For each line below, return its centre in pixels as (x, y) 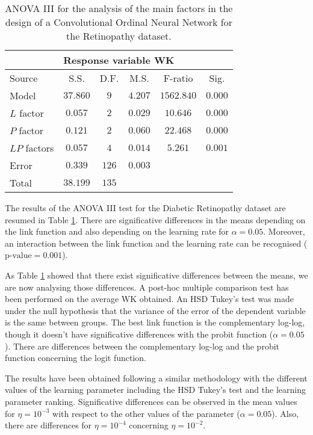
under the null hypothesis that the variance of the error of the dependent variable (155, 310)
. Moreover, (284, 231)
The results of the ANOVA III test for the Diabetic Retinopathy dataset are (145, 208)
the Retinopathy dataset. (119, 36)
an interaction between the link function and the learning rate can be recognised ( (156, 243)
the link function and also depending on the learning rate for (117, 231)
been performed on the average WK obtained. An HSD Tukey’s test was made (150, 299)
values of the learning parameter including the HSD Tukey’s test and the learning (155, 390)
